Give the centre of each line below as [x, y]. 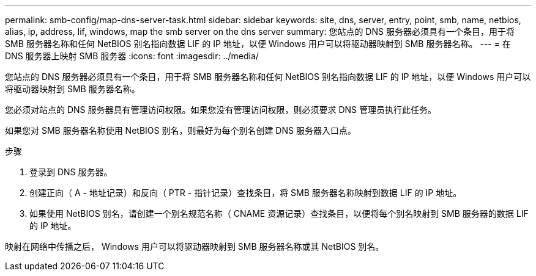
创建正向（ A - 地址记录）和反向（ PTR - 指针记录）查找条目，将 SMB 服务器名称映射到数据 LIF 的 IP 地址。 [246, 193]
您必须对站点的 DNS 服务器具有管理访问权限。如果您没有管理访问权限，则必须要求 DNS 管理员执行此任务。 [221, 110]
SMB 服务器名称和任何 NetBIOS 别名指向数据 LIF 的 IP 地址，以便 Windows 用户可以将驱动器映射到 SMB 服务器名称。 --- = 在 [258, 44]
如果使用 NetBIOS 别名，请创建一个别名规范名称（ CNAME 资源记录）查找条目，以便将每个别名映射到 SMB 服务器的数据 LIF [279, 213]
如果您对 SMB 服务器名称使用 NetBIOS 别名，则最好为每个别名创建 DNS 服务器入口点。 [181, 130]
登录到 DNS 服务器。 [71, 172]
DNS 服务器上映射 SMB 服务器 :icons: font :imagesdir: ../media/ [132, 56]
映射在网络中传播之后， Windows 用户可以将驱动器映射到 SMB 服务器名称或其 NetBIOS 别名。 [195, 246]
